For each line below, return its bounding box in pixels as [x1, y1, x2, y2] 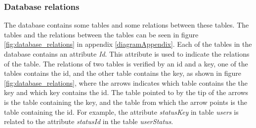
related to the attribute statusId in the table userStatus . [4, 116, 173, 127]
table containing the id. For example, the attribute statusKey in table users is [4, 106, 239, 117]
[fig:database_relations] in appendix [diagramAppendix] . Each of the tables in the [4, 39, 252, 49]
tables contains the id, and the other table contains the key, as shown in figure [4, 68, 241, 78]
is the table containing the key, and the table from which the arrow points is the [4, 96, 247, 107]
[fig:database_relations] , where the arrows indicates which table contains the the [4, 77, 248, 88]
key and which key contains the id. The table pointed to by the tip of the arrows [4, 87, 249, 97]
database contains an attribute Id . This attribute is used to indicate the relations [4, 49, 250, 59]
